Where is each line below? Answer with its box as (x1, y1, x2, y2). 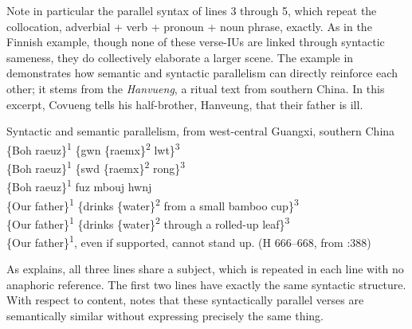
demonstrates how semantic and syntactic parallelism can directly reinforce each (6, 65, 398, 81)
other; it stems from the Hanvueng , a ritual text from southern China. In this (6, 80, 385, 96)
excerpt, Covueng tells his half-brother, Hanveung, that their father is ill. (6, 96, 363, 112)
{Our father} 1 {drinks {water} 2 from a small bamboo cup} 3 (6, 194, 299, 213)
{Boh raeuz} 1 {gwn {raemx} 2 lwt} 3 (6, 139, 180, 158)
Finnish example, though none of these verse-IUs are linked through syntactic (6, 33, 385, 50)
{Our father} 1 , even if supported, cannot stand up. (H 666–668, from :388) (6, 232, 371, 250)
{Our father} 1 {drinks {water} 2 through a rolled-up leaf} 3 (6, 213, 290, 232)
